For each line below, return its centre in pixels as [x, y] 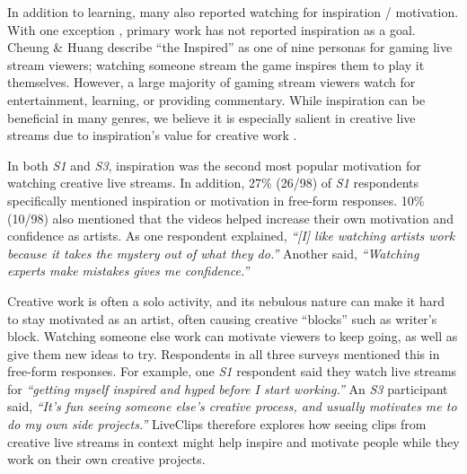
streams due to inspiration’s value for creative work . [152, 135]
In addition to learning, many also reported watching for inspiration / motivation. [233, 12]
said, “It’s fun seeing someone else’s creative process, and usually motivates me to [232, 406]
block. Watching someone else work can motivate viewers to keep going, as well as [233, 336]
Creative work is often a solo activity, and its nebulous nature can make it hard [226, 300]
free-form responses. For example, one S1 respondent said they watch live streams [232, 371]
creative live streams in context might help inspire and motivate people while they [233, 441]
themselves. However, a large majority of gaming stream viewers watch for [211, 82]
